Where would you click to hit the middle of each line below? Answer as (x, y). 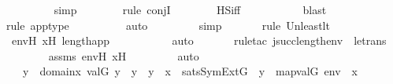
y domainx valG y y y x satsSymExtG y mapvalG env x (190, 71)
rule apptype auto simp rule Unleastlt (168, 25)
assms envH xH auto (124, 55)
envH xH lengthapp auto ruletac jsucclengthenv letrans (199, 40)
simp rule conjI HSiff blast (190, 9)
